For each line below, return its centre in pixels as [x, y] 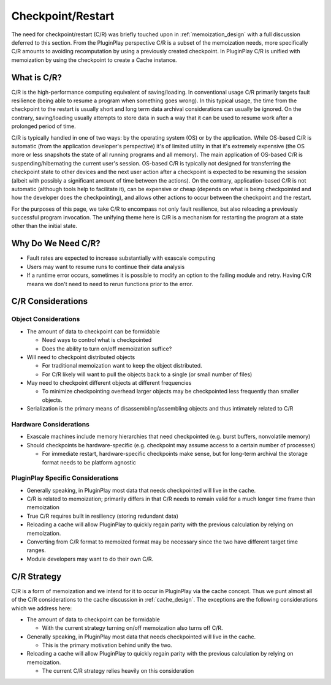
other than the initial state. [44, 226]
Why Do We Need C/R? [56, 244]
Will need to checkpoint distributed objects [81, 357]
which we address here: [42, 608]
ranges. [36, 550]
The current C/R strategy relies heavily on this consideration [118, 671]
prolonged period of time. [44, 126]
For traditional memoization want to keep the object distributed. [122, 366]
